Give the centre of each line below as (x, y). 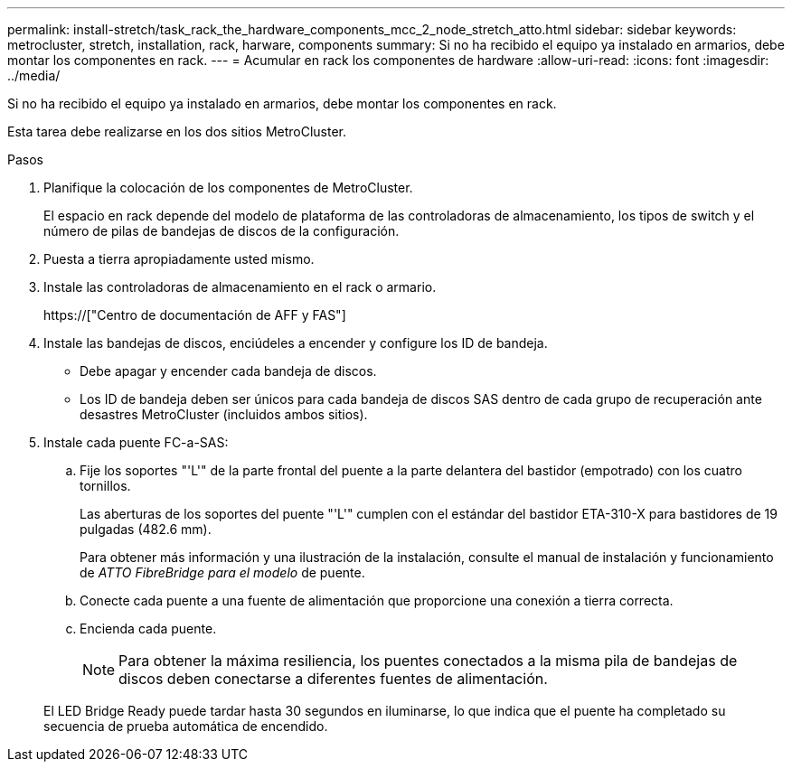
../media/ (34, 75)
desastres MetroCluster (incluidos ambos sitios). (224, 414)
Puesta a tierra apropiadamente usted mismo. (179, 259)
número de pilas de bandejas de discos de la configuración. (222, 231)
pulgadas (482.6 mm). (146, 529)
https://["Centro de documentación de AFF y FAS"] (195, 315)
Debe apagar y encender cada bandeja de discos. (228, 371)
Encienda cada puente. (148, 628)
